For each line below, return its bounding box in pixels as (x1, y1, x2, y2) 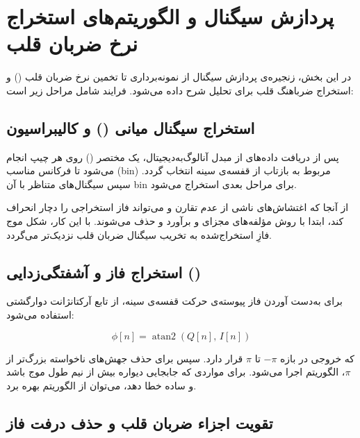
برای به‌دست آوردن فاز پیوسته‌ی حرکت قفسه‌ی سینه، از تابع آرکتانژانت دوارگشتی (6, 294, 343, 308)
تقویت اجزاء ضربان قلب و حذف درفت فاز (6, 412, 273, 433)
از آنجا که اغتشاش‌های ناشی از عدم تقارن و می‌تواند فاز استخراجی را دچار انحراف (6, 200, 349, 214)
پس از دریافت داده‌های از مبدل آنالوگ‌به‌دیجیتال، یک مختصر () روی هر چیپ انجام (6, 149, 339, 164)
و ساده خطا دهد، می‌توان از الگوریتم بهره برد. (6, 378, 197, 392)
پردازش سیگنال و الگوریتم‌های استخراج (6, 2, 334, 31)
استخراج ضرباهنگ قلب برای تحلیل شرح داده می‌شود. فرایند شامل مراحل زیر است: (6, 83, 354, 97)
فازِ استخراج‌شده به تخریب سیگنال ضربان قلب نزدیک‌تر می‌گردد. (6, 227, 272, 242)
